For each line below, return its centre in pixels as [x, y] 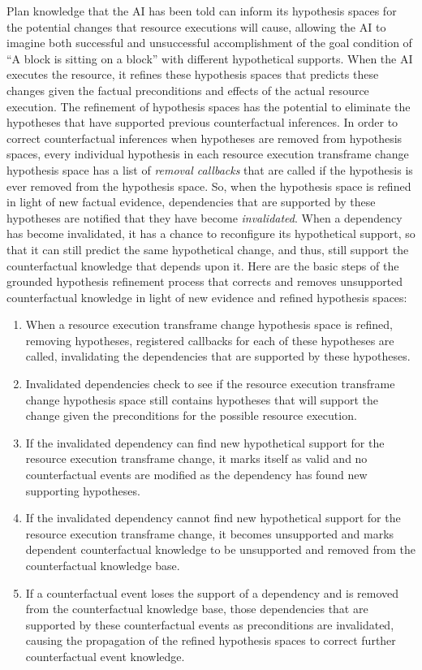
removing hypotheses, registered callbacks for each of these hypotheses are [210, 340]
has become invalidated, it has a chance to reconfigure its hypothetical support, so [211, 233]
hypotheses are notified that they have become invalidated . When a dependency [205, 217]
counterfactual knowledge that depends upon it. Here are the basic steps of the [203, 265]
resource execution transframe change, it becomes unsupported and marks [210, 533]
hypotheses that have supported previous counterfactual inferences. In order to [202, 122]
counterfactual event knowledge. [105, 656]
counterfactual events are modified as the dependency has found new [196, 475]
